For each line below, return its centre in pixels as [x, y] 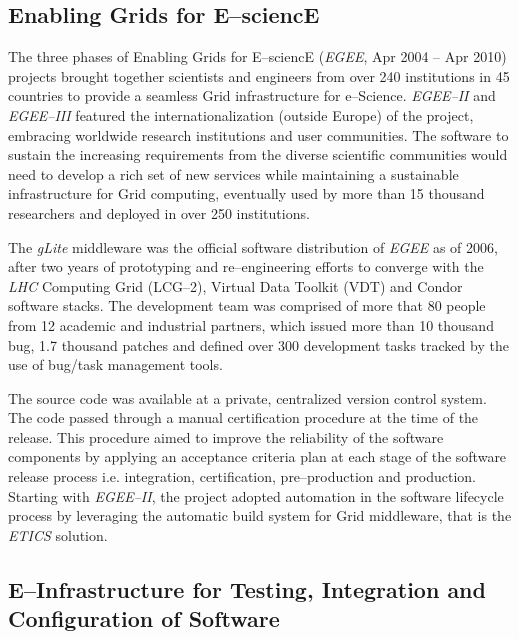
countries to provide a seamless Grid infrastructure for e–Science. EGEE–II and [252, 95]
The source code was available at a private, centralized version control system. [247, 397]
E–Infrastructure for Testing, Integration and [247, 588]
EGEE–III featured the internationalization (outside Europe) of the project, [241, 114]
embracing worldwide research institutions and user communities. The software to [258, 134]
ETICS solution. [58, 534]
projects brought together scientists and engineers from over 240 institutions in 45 [259, 75]
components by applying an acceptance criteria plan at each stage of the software [257, 456]
